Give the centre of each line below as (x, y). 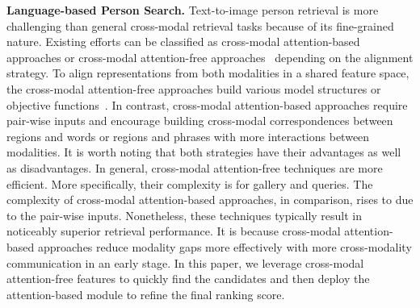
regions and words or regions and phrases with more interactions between (188, 136)
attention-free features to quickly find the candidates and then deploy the (188, 279)
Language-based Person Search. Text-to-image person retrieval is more (193, 10)
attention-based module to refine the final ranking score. (146, 294)
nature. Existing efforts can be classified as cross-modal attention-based (183, 42)
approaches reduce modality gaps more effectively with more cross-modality (225, 246)
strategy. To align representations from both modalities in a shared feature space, (208, 73)
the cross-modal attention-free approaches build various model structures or (194, 88)
